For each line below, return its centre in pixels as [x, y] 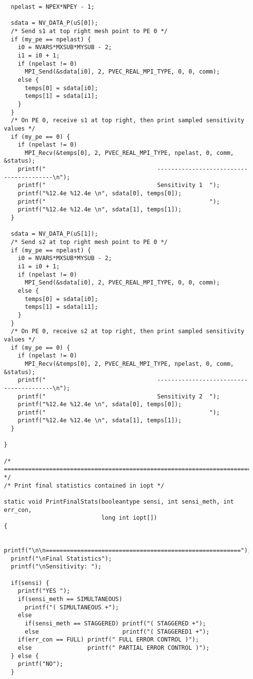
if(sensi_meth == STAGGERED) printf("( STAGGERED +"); [115, 623]
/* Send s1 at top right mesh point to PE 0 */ [89, 31]
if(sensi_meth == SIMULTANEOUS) [70, 599]
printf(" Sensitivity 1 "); [119, 185]
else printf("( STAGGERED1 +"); [117, 632]
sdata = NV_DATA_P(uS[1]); [54, 234]
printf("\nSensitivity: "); [56, 567]
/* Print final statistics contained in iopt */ [84, 485]
